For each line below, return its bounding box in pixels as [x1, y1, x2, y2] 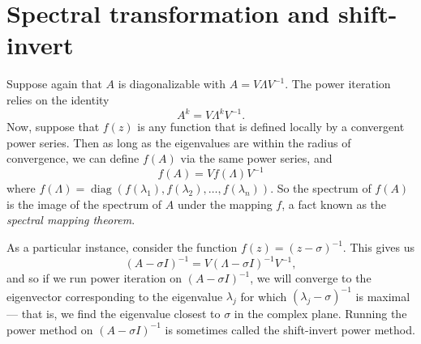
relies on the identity [6, 91, 110, 108]
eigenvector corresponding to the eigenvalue [6, 287, 223, 304]
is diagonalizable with [118, 75, 226, 92]
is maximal [355, 287, 410, 304]
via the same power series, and [180, 150, 333, 167]
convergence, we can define [6, 150, 140, 167]
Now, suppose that [6, 118, 100, 134]
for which [240, 287, 287, 304]
